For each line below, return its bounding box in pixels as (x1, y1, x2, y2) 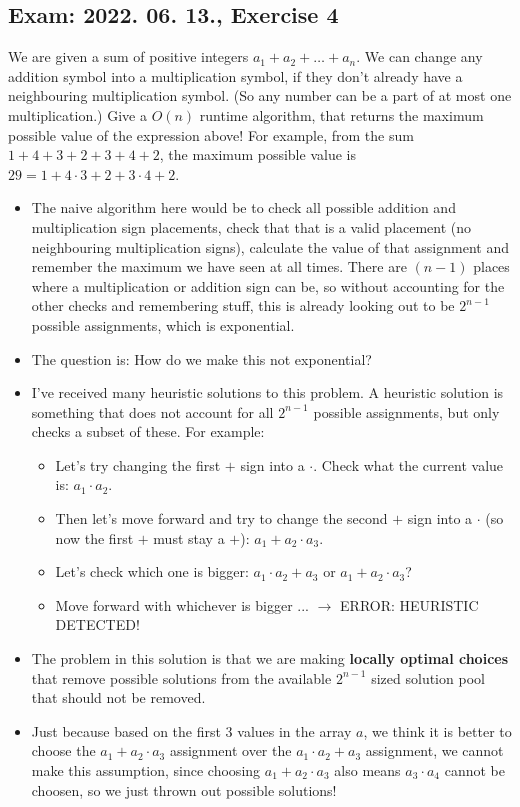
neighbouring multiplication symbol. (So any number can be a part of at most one (8, 85, 512, 106)
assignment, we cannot (365, 740, 504, 761)
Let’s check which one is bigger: (55, 561, 249, 582)
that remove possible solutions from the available (31, 667, 332, 688)
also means (334, 760, 401, 781)
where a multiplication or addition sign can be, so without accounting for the (31, 275, 505, 296)
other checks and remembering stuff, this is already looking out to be (31, 295, 455, 316)
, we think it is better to (363, 720, 512, 741)
